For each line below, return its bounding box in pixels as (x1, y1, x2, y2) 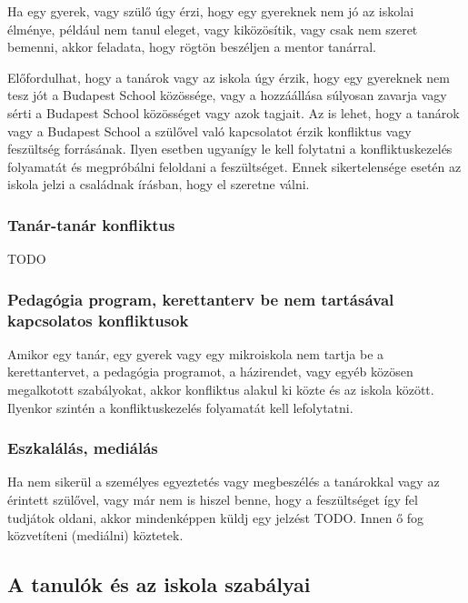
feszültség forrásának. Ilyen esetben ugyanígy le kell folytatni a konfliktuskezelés (7, 139, 453, 158)
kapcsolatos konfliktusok (7, 308, 189, 331)
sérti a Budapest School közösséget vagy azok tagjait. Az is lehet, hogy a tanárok (7, 103, 460, 122)
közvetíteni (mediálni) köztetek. (7, 526, 184, 545)
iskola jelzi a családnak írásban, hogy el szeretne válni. (7, 175, 310, 194)
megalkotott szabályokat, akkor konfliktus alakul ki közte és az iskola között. (7, 380, 434, 399)
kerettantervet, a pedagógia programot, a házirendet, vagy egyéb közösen (7, 362, 413, 381)
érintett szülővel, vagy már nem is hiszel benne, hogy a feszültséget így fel (7, 490, 418, 509)
